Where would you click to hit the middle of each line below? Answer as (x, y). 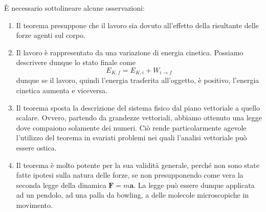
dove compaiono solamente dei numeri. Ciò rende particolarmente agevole (131, 127)
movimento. (34, 205)
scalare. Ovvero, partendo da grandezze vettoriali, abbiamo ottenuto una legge (139, 118)
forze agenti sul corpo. (51, 35)
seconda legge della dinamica (61, 185)
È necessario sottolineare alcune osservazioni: (74, 8)
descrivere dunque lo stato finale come (76, 62)
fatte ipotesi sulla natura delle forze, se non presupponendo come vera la (130, 175)
